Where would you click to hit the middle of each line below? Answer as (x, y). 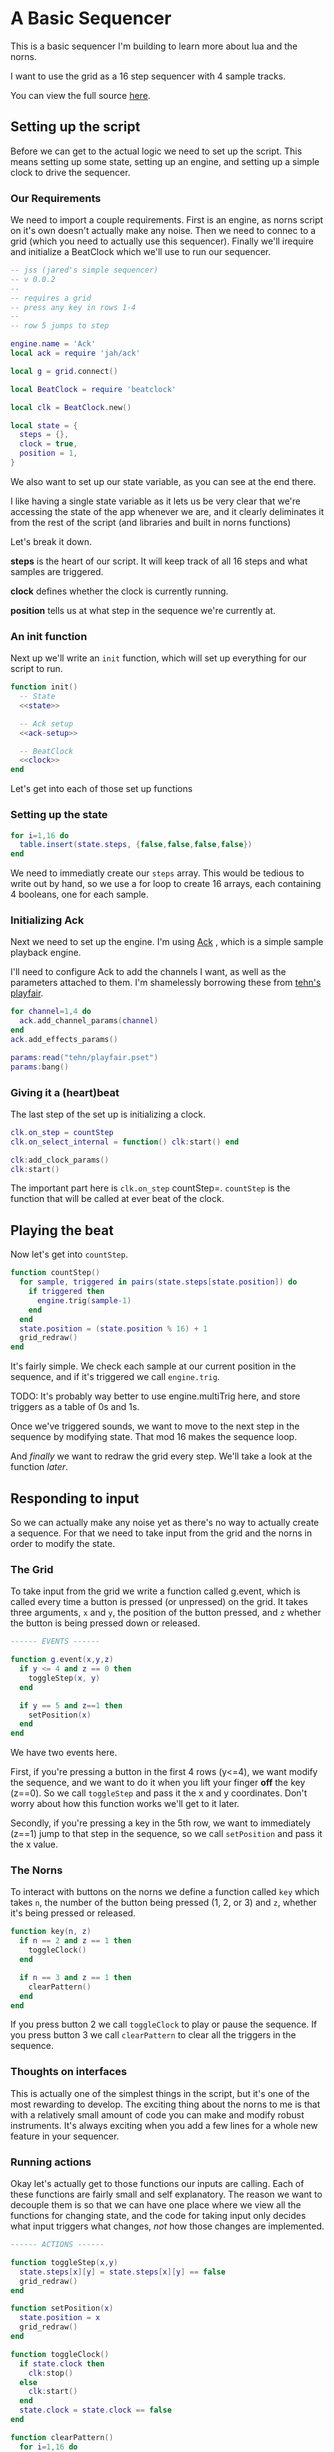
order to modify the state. (63, 1543)
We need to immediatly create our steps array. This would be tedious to (157, 873)
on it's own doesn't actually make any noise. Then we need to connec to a (163, 231)
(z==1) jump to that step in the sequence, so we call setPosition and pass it (166, 1834)
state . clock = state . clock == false (95, 2410)
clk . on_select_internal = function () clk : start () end (125, 1142)
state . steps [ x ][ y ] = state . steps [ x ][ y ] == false (122, 2272)
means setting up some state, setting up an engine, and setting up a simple (165, 161)
